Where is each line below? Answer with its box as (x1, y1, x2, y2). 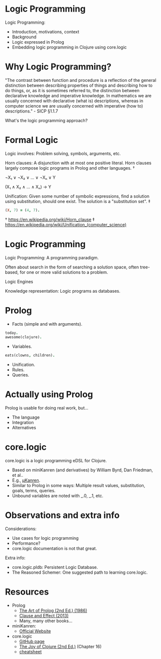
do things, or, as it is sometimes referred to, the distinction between (5, 87, 140, 93)
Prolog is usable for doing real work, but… (5, 405, 88, 411)
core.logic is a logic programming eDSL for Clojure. (5, 458, 107, 464)
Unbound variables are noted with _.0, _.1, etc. (12, 493, 103, 499)
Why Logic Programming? (5, 62, 112, 72)
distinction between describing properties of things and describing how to (5, 82, 153, 88)
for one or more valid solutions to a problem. (19, 269, 108, 275)
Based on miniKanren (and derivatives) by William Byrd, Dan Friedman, (12, 467, 153, 473)
